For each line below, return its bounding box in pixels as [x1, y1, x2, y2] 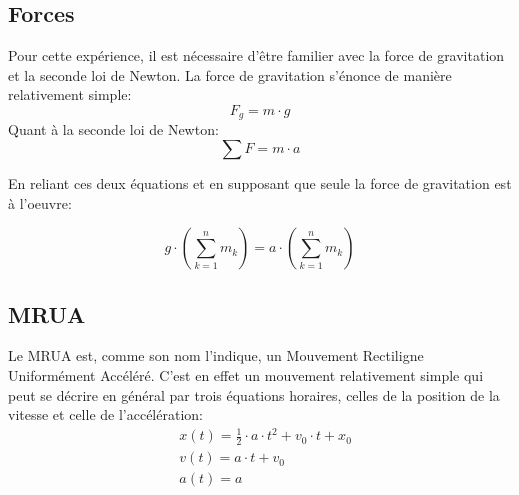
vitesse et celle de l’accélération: [8, 404, 203, 425]
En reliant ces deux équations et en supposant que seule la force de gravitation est [8, 173, 512, 194]
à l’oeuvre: [8, 192, 72, 213]
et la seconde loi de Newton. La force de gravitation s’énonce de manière [8, 64, 452, 85]
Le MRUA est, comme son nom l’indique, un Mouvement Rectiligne [8, 345, 424, 366]
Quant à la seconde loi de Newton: [8, 119, 219, 140]
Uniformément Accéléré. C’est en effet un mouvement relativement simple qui [8, 365, 484, 386]
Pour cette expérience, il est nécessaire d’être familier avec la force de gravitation [8, 45, 505, 66]
